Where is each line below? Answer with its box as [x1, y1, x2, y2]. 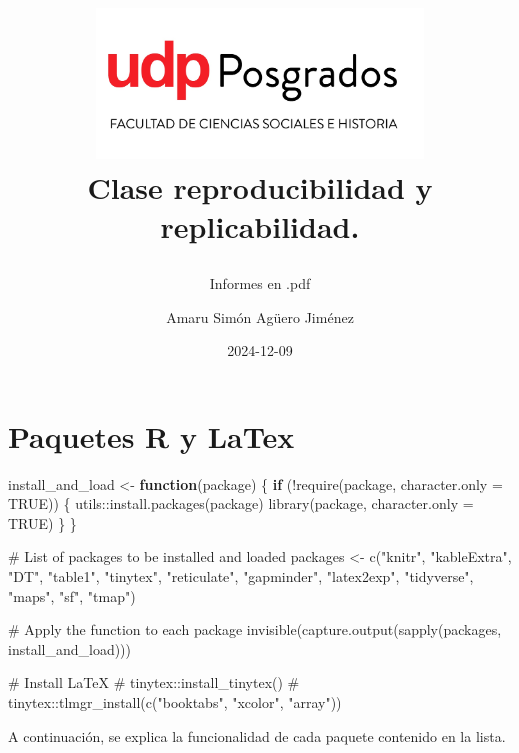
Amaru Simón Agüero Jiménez [166, 306, 354, 327]
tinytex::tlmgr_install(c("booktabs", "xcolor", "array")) [8, 691, 342, 712]
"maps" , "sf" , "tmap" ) [8, 585, 136, 606]
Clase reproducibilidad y [87, 166, 433, 207]
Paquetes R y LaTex [8, 415, 295, 456]
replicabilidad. [160, 205, 360, 246]
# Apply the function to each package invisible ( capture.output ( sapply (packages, [8, 619, 502, 640]
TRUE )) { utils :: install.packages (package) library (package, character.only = [8, 493, 474, 514]
